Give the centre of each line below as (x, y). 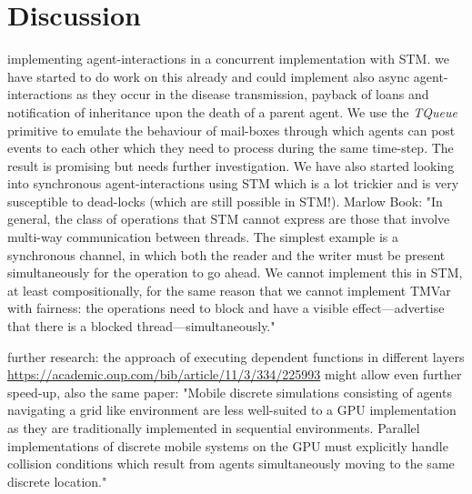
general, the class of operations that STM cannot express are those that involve (229, 219)
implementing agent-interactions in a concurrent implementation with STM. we (228, 59)
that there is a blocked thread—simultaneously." (141, 326)
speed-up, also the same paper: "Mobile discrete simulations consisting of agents (230, 392)
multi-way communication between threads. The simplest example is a (203, 237)
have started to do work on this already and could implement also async (209, 76)
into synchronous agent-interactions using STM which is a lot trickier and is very (233, 183)
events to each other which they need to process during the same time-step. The (231, 148)
